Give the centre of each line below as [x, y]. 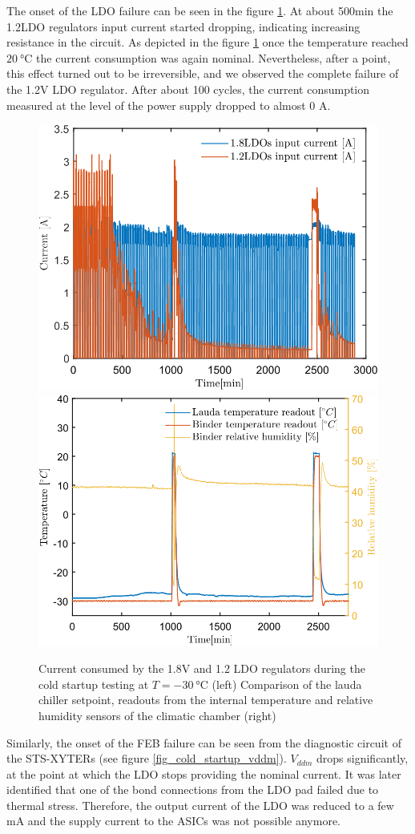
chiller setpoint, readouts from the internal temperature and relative [206, 700]
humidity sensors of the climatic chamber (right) [157, 715]
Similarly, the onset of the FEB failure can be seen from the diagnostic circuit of [204, 742]
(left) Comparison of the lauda [287, 684]
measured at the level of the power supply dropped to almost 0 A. [169, 105]
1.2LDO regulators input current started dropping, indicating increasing [183, 26]
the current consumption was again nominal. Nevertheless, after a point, [214, 57]
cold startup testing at [94, 684]
